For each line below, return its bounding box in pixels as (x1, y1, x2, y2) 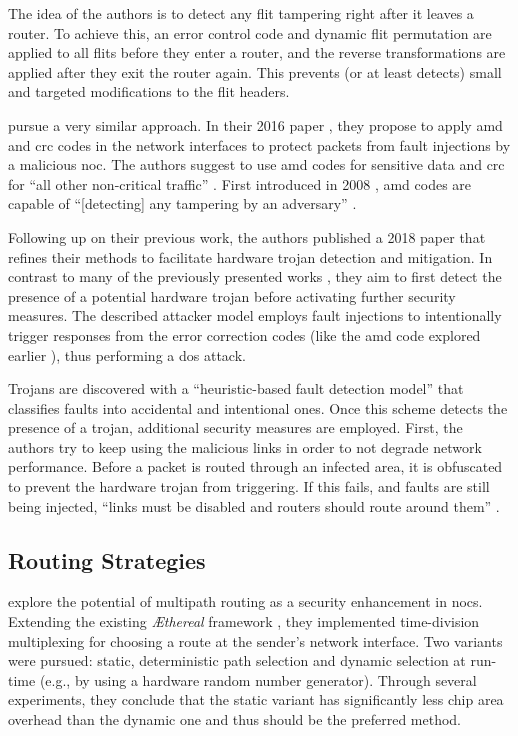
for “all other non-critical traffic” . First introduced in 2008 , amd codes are (8, 173, 472, 194)
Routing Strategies (8, 544, 206, 575)
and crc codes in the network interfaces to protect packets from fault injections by (8, 134, 511, 155)
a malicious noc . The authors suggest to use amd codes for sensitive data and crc (8, 154, 505, 175)
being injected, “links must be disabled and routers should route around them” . (8, 495, 500, 516)
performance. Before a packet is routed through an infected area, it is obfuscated (8, 456, 503, 477)
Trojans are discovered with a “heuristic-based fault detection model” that (8, 378, 464, 399)
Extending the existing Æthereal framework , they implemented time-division (8, 611, 480, 632)
